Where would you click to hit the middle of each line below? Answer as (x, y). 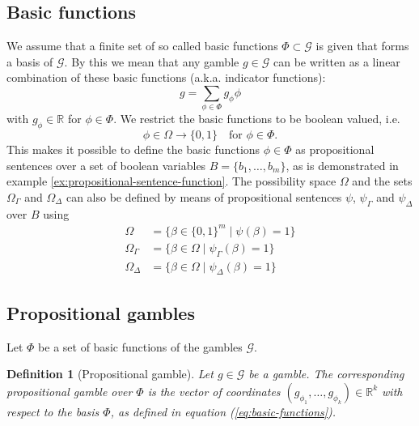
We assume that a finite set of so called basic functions (142, 46)
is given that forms (362, 46)
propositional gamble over (70, 391)
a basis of (30, 61)
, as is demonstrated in (342, 165)
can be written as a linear (336, 61)
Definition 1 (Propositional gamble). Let (110, 374)
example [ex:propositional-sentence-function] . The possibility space (171, 181)
